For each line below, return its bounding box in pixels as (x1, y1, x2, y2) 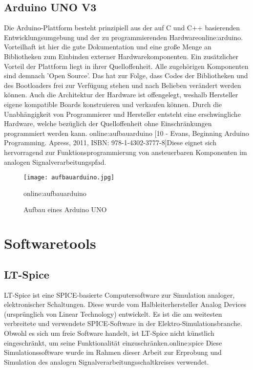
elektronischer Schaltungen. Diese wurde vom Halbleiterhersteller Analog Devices (4, 299, 247, 309)
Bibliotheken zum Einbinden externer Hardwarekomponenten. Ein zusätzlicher (4, 51, 239, 61)
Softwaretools (4, 233, 96, 253)
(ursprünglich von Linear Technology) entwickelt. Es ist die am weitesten (4, 308, 222, 319)
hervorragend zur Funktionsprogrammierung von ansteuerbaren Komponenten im (4, 147, 247, 157)
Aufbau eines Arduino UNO (23, 204, 107, 215)
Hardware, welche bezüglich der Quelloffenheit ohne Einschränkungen (4, 118, 212, 129)
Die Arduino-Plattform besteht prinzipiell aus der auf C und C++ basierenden (4, 22, 240, 33)
